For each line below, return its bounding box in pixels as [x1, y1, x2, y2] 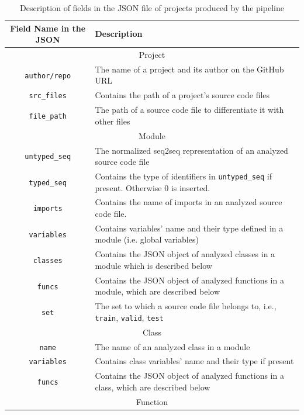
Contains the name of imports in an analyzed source [95, 196, 282, 208]
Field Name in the [10, 22, 86, 34]
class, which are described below [95, 381, 210, 393]
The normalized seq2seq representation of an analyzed [95, 144, 288, 156]
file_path [29, 112, 67, 120]
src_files [29, 92, 67, 101]
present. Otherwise [95, 181, 162, 193]
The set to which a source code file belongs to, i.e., [95, 300, 277, 312]
